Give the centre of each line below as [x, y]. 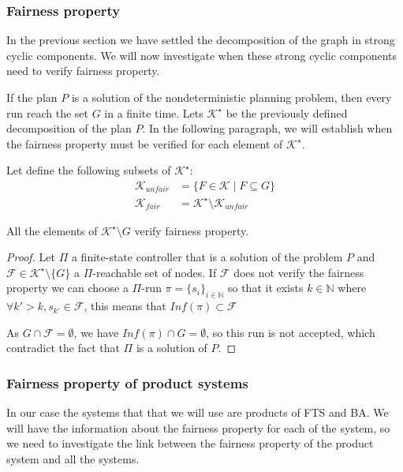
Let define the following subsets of [89, 170]
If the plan [32, 97]
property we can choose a [67, 288]
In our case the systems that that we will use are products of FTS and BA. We [198, 412]
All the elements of [52, 230]
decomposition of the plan [69, 128]
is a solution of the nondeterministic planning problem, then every [231, 97]
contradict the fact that [63, 348]
